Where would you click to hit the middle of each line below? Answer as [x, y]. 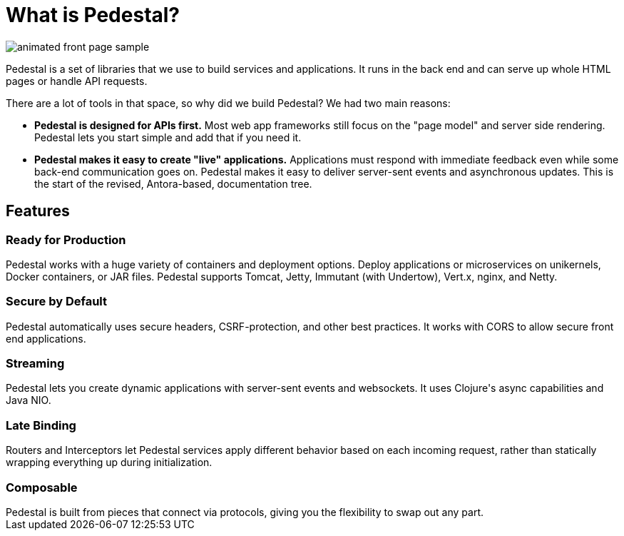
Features [38, 211]
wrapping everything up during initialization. [109, 462]
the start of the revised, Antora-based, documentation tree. [173, 183]
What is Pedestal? [93, 15]
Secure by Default [56, 302]
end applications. [46, 338]
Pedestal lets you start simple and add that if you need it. [168, 137]
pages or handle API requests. [77, 81]
